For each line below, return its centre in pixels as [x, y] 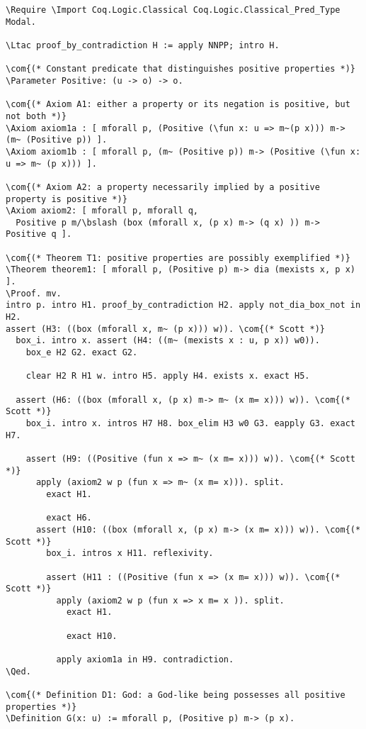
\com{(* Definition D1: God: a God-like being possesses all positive [176, 695]
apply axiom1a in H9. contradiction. [145, 660]
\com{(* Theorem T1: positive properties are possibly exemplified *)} [178, 258]
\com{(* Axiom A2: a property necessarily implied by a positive [163, 187]
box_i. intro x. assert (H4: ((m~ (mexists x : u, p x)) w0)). [168, 341]
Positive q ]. [39, 234]
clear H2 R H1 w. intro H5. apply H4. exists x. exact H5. [168, 376]
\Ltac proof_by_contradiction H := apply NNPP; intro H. [143, 45]
